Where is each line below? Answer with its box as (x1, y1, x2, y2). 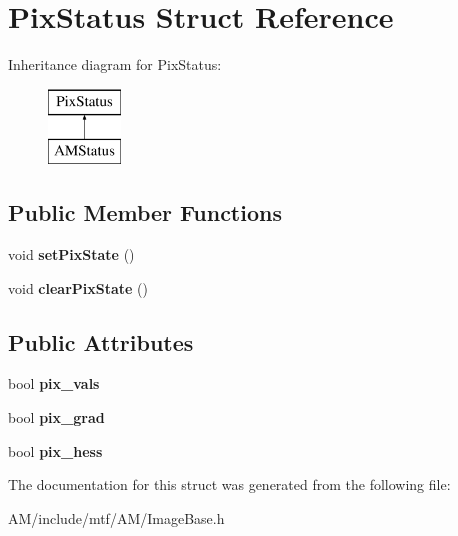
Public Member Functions (8, 197, 282, 228)
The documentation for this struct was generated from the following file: (8, 474, 451, 495)
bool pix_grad (8, 407, 105, 428)
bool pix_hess (8, 440, 103, 461)
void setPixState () (8, 244, 135, 265)
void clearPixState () (8, 277, 148, 298)
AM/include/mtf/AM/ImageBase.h (8, 507, 225, 528)
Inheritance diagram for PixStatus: (8, 54, 222, 75)
